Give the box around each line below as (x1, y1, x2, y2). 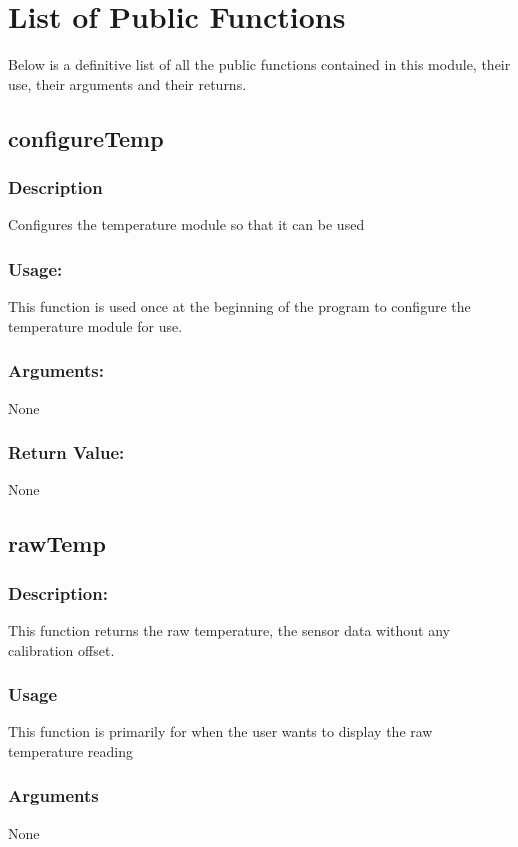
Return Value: (8, 440, 125, 465)
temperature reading (8, 740, 133, 761)
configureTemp (8, 122, 164, 153)
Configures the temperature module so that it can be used (8, 214, 365, 235)
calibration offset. (8, 639, 115, 660)
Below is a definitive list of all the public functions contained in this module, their (8, 54, 511, 75)
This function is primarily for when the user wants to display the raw (8, 721, 433, 742)
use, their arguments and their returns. (8, 73, 247, 94)
